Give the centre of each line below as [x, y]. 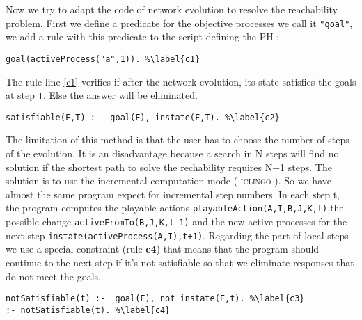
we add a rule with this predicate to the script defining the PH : [143, 37]
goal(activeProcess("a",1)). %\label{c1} [103, 59]
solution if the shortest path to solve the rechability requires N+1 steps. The [169, 167]
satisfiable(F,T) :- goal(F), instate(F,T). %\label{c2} [143, 117]
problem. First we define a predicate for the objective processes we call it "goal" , [179, 23]
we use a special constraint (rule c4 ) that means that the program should [163, 249]
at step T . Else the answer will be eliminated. [102, 95]
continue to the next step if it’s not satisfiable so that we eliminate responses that [180, 262]
